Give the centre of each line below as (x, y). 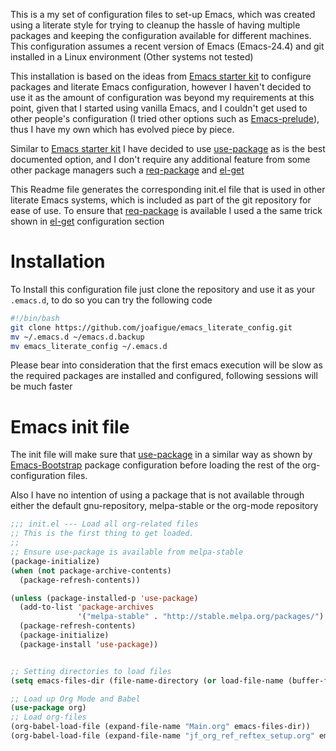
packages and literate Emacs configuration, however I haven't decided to (161, 87)
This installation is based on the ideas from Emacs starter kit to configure (161, 76)
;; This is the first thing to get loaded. (102, 534)
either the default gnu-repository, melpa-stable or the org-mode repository (164, 506)
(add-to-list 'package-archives (87, 607)
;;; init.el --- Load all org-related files (104, 524)
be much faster (41, 386)
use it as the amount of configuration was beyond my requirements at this (162, 97)
